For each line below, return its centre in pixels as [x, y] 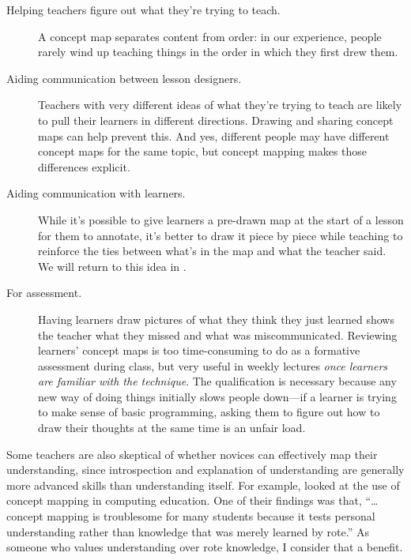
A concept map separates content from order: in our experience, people [210, 36]
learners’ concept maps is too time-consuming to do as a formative [199, 350]
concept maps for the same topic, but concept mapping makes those [203, 151]
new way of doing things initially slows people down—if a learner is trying [217, 396]
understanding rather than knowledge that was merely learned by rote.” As [188, 531]
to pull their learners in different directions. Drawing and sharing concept [216, 120]
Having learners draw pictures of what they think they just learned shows [216, 319]
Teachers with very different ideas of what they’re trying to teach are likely [220, 105]
